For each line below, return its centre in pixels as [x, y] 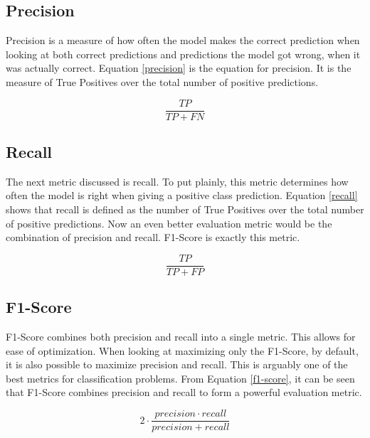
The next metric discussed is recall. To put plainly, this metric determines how [177, 181]
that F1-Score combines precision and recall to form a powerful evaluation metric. [184, 392]
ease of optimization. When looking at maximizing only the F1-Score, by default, [182, 350]
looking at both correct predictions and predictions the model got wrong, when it [183, 54]
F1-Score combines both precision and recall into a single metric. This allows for [181, 337]
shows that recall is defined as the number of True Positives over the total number [185, 209]
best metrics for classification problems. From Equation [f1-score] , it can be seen [180, 378]
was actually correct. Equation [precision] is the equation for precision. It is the [179, 68]
